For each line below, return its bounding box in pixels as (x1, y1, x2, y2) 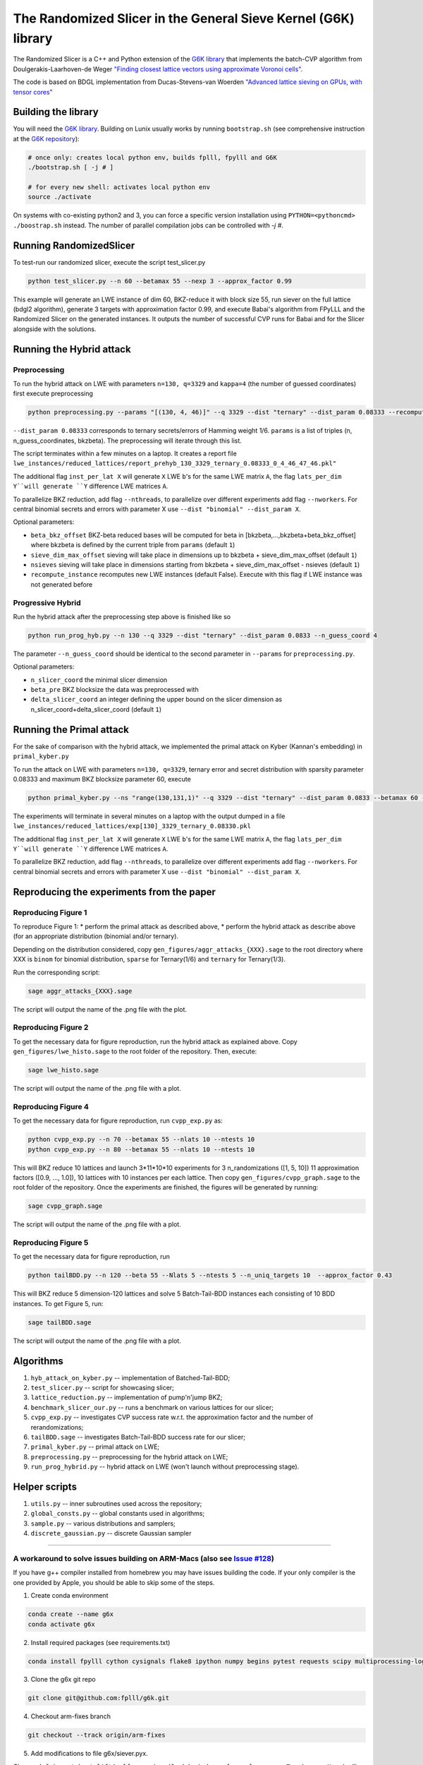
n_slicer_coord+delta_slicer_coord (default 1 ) (30, 705, 162, 713)
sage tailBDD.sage (27, 1318, 92, 1327)
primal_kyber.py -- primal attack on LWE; (30, 1442, 160, 1451)
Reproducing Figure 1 (13, 907, 87, 917)
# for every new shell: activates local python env (27, 183, 211, 191)
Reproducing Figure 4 (13, 1101, 90, 1111)
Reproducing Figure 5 (13, 1238, 89, 1248)
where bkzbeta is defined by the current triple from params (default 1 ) (30, 541, 235, 549)
